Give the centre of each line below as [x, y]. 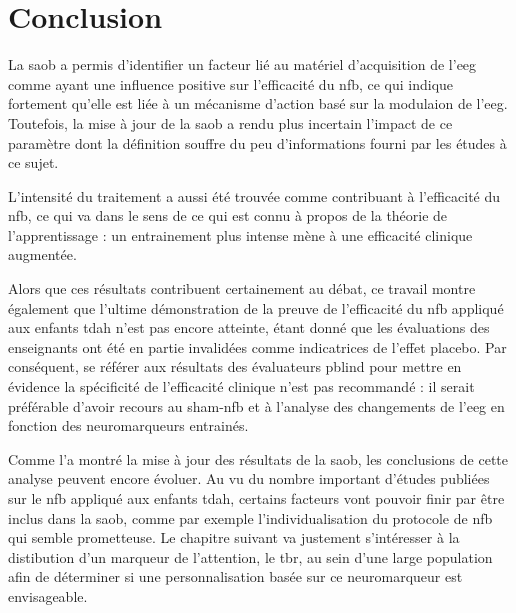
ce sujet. [33, 162]
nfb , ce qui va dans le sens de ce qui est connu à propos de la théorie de [228, 215]
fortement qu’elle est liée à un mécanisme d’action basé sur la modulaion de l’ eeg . [258, 103]
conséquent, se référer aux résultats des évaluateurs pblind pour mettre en [235, 366]
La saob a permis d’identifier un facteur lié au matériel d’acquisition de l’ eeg [242, 64]
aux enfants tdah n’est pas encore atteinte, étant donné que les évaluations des [249, 327]
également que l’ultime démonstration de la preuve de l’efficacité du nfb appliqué [256, 307]
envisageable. [48, 595]
